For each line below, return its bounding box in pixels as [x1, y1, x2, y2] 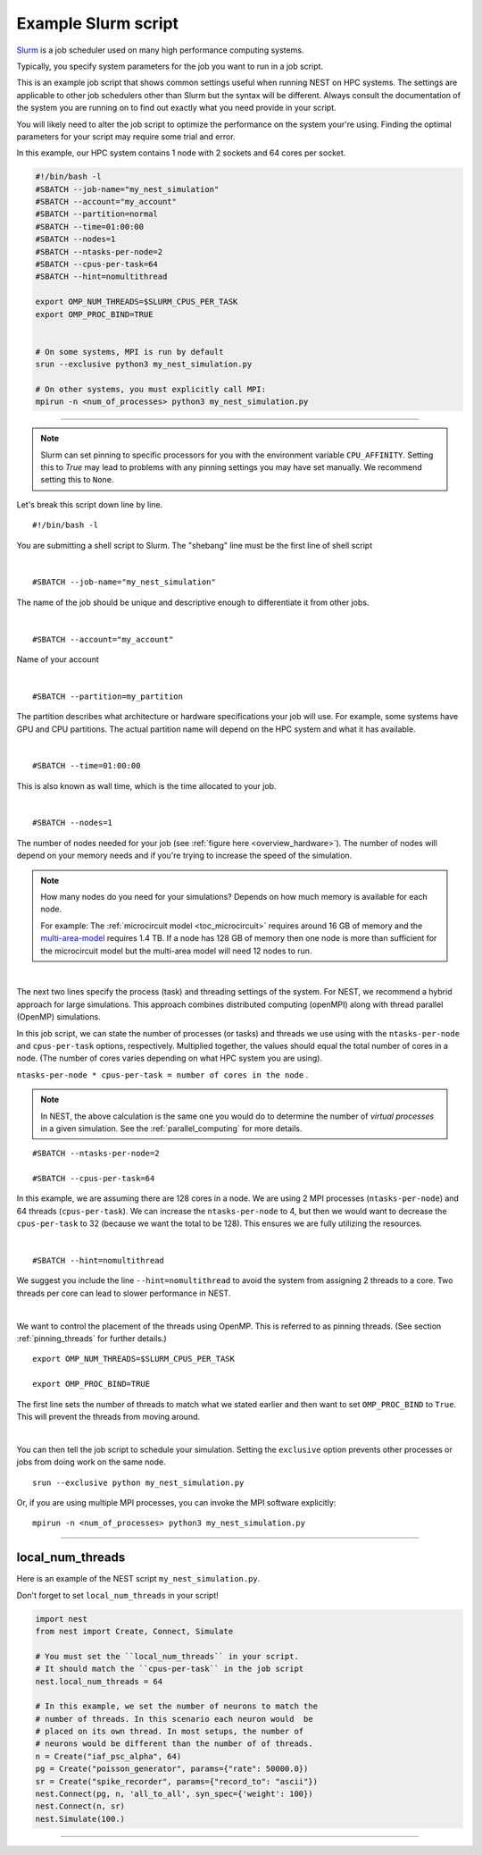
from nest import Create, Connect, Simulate [35, 1626, 234, 1636]
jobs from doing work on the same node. [16, 1456, 166, 1467]
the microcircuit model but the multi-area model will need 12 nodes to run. [40, 945, 312, 956]
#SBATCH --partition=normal [35, 209, 158, 219]
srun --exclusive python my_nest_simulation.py [32, 1477, 245, 1488]
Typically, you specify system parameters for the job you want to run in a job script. [16, 61, 324, 71]
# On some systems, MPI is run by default [35, 347, 224, 357]
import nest [35, 1614, 88, 1624]
